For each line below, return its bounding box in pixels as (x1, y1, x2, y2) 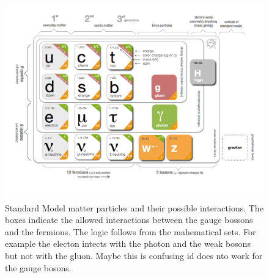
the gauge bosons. (5, 261, 72, 274)
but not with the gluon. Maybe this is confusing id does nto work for (5, 249, 263, 262)
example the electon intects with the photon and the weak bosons (5, 237, 251, 250)
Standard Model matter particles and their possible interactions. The (5, 201, 263, 214)
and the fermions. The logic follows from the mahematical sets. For (5, 225, 256, 238)
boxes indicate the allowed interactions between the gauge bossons (5, 213, 253, 226)
